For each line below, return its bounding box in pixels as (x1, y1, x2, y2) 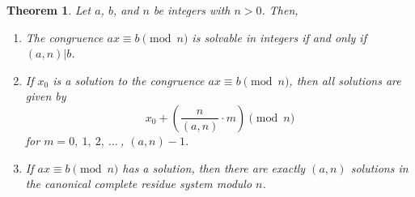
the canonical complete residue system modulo (25, 175, 252, 192)
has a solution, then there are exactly (122, 159, 306, 176)
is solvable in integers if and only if (192, 28, 366, 45)
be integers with (153, 2, 231, 18)
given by (25, 88, 66, 105)
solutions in (350, 159, 409, 176)
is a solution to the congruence (53, 71, 205, 88)
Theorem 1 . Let (6, 2, 91, 18)
